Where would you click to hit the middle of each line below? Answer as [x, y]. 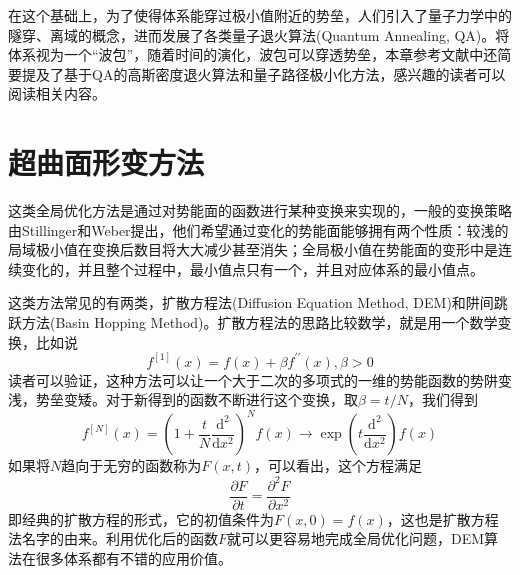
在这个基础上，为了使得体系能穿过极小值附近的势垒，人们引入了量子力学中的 [260, 15]
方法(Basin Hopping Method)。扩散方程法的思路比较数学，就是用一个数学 [259, 322]
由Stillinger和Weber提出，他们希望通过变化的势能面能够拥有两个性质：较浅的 [258, 229]
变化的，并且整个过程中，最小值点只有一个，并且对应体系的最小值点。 [252, 268]
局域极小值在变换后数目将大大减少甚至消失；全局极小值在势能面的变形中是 [253, 249]
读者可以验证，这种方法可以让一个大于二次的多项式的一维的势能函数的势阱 [253, 379]
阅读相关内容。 [57, 93]
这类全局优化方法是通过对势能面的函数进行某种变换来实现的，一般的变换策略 [260, 210]
